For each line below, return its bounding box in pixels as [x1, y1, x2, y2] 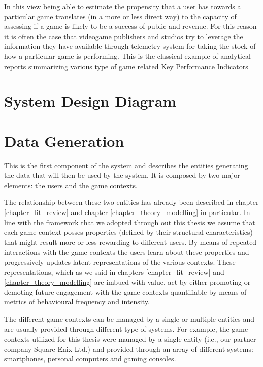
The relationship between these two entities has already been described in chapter [4, 197, 259, 207]
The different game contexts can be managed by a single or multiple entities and [4, 313, 254, 324]
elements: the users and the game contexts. [4, 179, 138, 190]
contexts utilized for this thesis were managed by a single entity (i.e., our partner [4, 333, 256, 344]
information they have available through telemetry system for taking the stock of [4, 41, 256, 51]
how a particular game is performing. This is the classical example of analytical [4, 50, 251, 61]
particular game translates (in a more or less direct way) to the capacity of [4, 11, 237, 21]
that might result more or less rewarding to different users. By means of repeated [4, 236, 257, 247]
